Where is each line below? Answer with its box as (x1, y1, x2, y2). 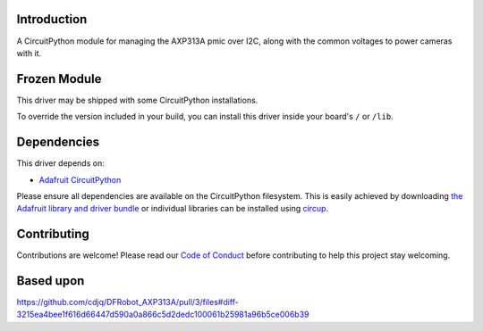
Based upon (16, 273, 85, 288)
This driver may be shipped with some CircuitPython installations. (16, 95, 258, 105)
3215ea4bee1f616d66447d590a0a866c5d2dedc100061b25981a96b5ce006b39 (16, 309, 309, 320)
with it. (16, 47, 42, 58)
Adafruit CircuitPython (38, 174, 122, 185)
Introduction (16, 12, 88, 27)
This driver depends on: (16, 158, 105, 169)
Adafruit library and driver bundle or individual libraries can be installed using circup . (16, 203, 329, 214)
